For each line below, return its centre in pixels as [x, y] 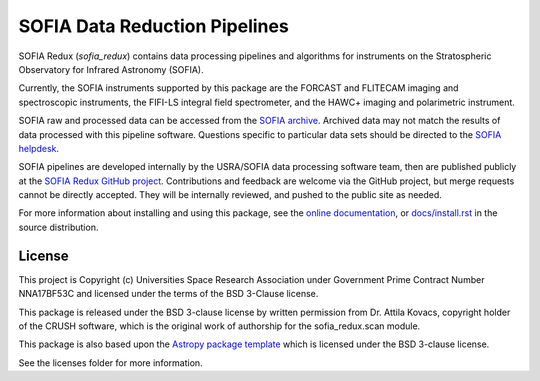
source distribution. [58, 227]
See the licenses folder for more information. [111, 362]
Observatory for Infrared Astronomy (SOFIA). [111, 69]
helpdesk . [39, 148]
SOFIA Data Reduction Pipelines [153, 26]
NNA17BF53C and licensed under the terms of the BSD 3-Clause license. [168, 294]
